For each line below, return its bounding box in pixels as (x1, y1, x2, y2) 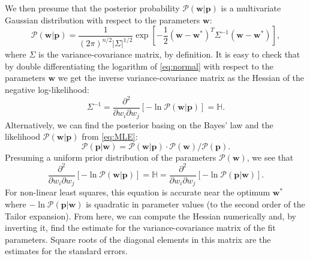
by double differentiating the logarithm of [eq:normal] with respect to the (5, 59, 273, 72)
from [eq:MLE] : (82, 130, 138, 143)
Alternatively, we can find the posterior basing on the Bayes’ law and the (5, 118, 273, 131)
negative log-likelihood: (5, 83, 89, 95)
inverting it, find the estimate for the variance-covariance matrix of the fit (5, 221, 276, 234)
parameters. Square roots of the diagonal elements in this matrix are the (5, 233, 271, 245)
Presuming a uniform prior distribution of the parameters (5, 150, 216, 163)
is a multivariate (221, 2, 281, 14)
